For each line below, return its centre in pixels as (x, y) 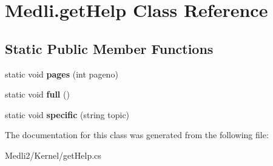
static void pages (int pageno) (62, 74)
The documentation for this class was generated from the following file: (137, 135)
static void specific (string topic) (67, 114)
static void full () (37, 94)
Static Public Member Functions (109, 48)
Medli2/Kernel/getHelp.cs (53, 155)
